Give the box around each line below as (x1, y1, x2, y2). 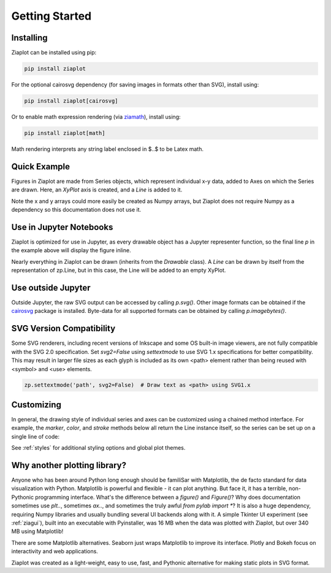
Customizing (11, 399, 61, 410)
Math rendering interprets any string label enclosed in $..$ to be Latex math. (11, 145, 204, 153)
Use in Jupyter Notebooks (11, 221, 113, 233)
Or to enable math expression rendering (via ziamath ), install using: (11, 113, 181, 120)
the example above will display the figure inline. (11, 247, 131, 254)
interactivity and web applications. (11, 548, 98, 555)
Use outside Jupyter (11, 282, 91, 293)
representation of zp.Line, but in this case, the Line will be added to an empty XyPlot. (11, 267, 226, 274)
